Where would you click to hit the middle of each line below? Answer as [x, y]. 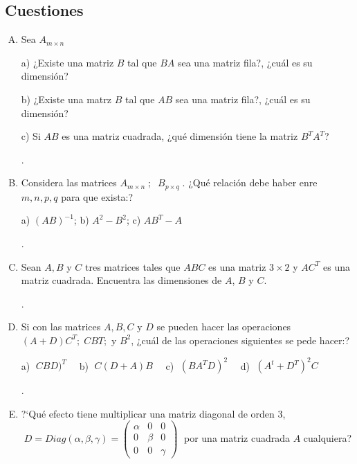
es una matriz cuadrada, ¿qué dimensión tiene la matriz [180, 136]
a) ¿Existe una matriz [67, 62]
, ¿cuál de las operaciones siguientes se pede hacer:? [240, 340]
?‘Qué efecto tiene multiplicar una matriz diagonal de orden [148, 413]
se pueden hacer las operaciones [224, 327]
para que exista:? [97, 196]
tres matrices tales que [133, 266]
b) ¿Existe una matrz [66, 99]
